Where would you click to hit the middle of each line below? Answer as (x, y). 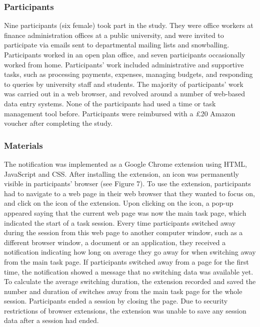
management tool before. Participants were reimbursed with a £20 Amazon (120, 113)
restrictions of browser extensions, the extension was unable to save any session (125, 310)
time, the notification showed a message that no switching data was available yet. (129, 271)
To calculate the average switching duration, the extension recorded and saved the (130, 281)
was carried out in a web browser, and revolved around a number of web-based (124, 94)
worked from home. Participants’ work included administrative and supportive (124, 64)
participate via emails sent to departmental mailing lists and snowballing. (117, 45)
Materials (23, 145)
